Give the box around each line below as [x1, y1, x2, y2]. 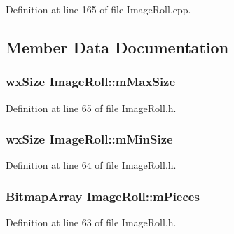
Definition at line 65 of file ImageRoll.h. [6, 100, 177, 115]
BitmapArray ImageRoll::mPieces [6, 187, 200, 205]
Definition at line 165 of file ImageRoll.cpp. [6, 2, 191, 16]
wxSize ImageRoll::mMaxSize [6, 73, 176, 90]
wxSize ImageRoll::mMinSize [6, 130, 173, 148]
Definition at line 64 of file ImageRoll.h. [6, 158, 177, 172]
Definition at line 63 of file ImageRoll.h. [6, 215, 177, 230]
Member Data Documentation [6, 36, 229, 57]
